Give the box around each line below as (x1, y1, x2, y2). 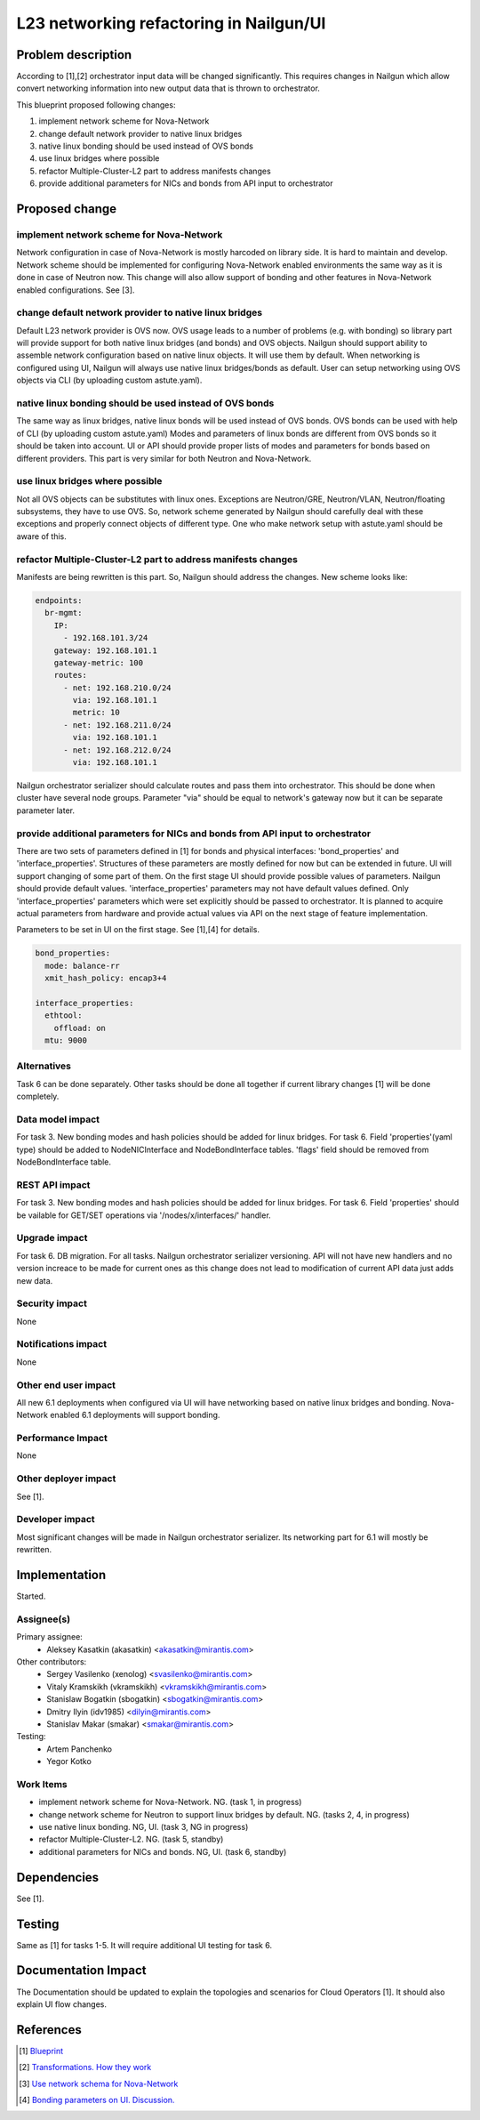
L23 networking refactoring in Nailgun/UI (16, 13, 326, 33)
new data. (16, 1275, 53, 1286)
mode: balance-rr (44, 961, 120, 971)
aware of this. (16, 530, 67, 542)
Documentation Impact (16, 1963, 147, 1979)
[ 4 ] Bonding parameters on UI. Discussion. (19, 2094, 175, 2105)
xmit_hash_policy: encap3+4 (44, 973, 167, 983)
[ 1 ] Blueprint (19, 2045, 64, 2056)
